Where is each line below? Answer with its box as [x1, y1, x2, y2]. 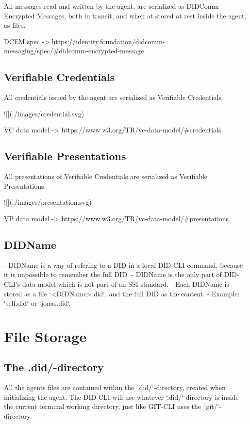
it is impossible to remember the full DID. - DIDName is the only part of [4, 269, 222, 279]
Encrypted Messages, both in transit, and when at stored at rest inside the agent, [4, 10, 247, 20]
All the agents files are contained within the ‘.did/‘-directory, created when [4, 382, 226, 392]
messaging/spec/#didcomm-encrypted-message [4, 46, 144, 56]
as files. [4, 20, 26, 30]
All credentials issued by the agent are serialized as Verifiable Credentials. [4, 92, 223, 102]
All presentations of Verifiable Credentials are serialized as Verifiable [4, 171, 208, 181]
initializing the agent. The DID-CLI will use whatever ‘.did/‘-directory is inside [4, 391, 239, 402]
